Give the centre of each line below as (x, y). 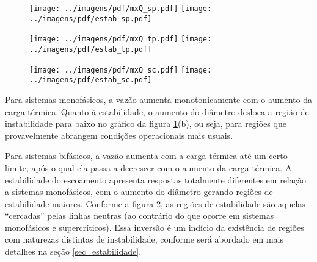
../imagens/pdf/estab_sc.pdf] (91, 80)
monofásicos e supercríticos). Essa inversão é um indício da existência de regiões (155, 227)
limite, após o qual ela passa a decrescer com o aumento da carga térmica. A (148, 167)
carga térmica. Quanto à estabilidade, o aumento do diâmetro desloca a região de (157, 111)
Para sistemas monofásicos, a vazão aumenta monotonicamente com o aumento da (158, 99)
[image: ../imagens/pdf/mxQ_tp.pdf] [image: (121, 39)
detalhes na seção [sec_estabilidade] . (73, 251)
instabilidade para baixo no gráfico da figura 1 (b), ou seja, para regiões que (146, 123)
